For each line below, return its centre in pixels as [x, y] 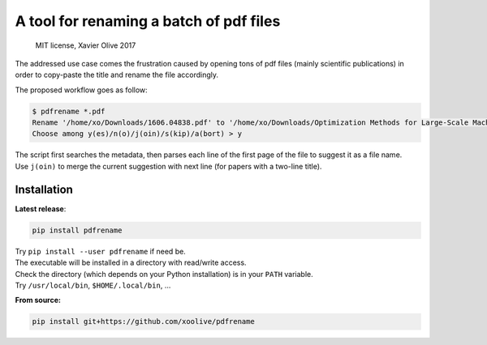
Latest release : [41, 209]
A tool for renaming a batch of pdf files [148, 21]
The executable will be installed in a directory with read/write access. [131, 262]
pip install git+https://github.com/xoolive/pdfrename [143, 322]
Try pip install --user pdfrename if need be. [100, 251]
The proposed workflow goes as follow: [81, 90]
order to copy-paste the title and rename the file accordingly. [117, 75]
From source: [38, 300]
